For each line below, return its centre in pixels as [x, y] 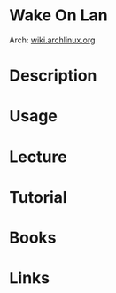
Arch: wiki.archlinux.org [52, 40]
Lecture [39, 157]
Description [53, 76]
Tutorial [39, 197]
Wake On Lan [58, 15]
